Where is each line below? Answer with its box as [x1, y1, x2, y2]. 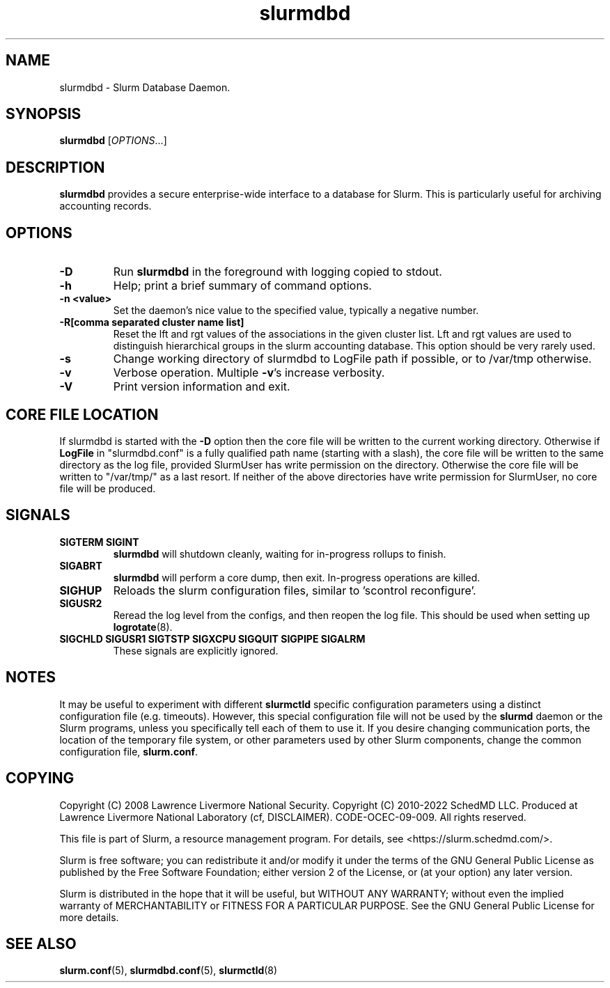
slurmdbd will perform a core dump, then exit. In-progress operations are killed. [113, 571, 480, 583]
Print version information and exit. [113, 379, 290, 394]
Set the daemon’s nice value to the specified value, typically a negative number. [113, 304, 479, 317]
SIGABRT [59, 559, 102, 572]
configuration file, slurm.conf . [59, 745, 198, 758]
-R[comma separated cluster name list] [59, 316, 244, 329]
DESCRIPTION [6, 158, 105, 176]
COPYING [6, 769, 75, 787]
